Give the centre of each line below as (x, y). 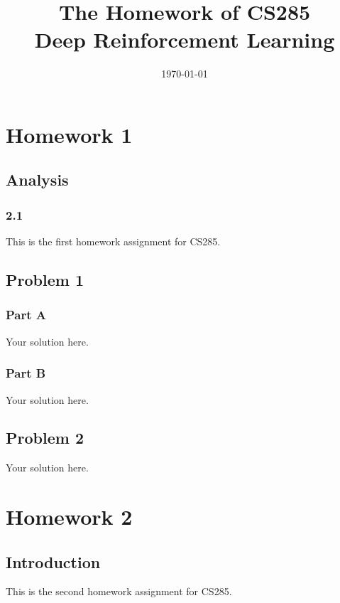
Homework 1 (69, 134)
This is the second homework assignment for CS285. (119, 591)
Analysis (37, 180)
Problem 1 (45, 280)
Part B (26, 373)
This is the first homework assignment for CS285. (113, 241)
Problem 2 (45, 438)
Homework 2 (69, 517)
